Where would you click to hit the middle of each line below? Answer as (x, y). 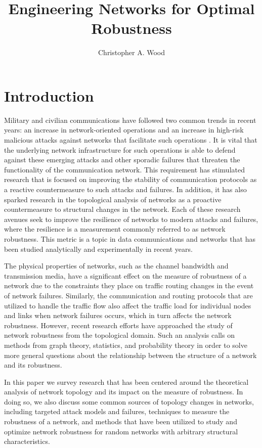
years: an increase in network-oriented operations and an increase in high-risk (124, 130)
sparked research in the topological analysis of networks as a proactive (113, 199)
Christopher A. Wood (132, 52)
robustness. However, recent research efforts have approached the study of (118, 325)
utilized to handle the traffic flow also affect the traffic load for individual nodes (128, 305)
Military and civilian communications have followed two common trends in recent (130, 120)
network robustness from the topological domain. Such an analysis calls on (119, 335)
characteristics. (27, 441)
